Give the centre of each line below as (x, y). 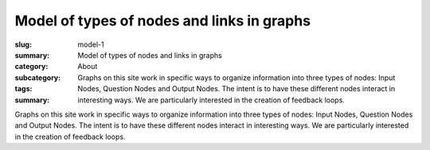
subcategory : (38, 77)
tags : (23, 89)
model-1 (91, 44)
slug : (23, 44)
